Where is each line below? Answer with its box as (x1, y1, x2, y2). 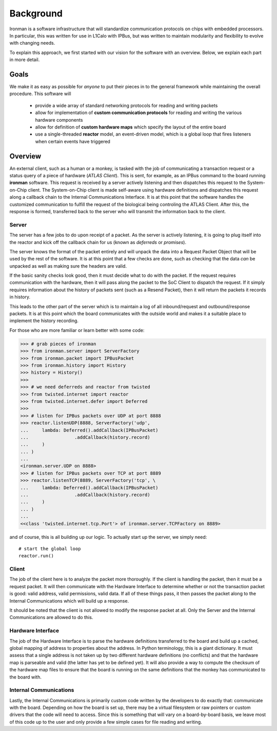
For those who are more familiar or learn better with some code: (9, 327, 145, 333)
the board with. (9, 673, 42, 680)
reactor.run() (18, 553, 54, 559)
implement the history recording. (9, 317, 79, 324)
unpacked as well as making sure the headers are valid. (9, 263, 127, 269)
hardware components (35, 117, 83, 123)
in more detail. (9, 57, 40, 63)
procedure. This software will (9, 90, 71, 97)
